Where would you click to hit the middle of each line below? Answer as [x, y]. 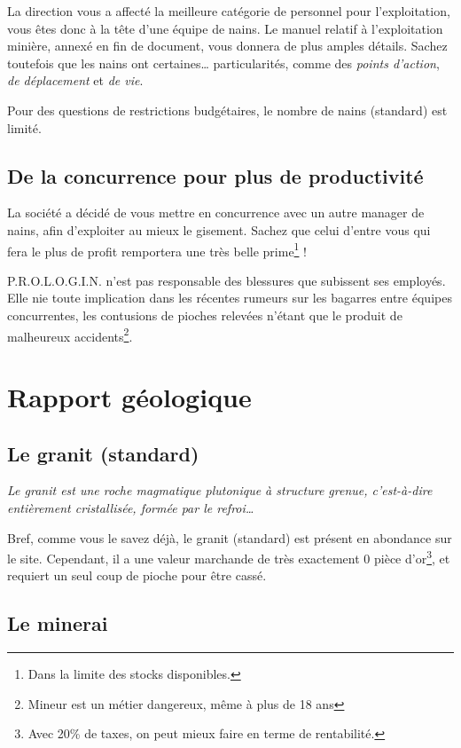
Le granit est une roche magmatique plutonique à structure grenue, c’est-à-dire [220, 490]
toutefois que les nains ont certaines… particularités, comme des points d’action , [223, 63]
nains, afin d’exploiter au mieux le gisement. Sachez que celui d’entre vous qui [219, 229]
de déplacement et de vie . [75, 80]
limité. [24, 127]
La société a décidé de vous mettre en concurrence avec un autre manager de [216, 213]
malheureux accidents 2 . [70, 335]
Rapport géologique [129, 397]
